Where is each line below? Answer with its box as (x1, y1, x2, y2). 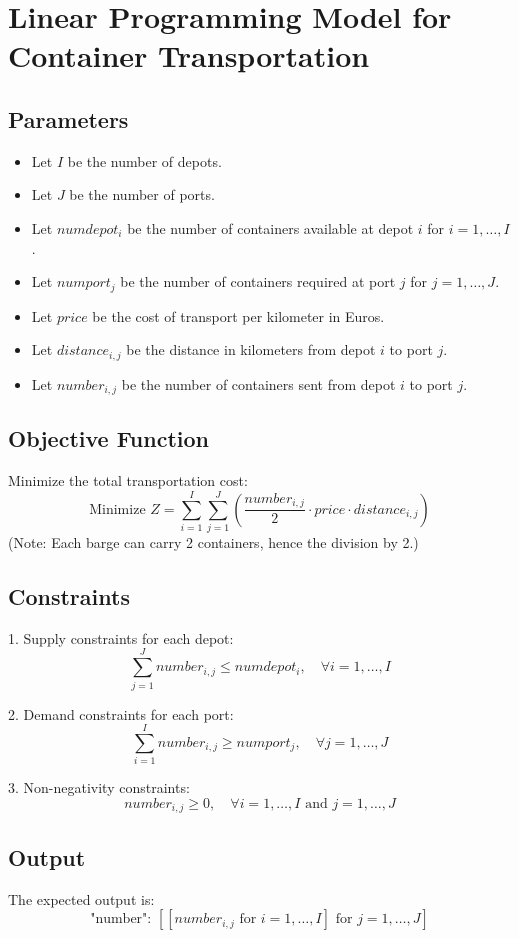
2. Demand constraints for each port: (8, 703, 234, 724)
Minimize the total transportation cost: (8, 470, 248, 491)
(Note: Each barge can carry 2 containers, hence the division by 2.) (8, 532, 419, 553)
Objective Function (8, 423, 210, 454)
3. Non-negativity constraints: (8, 777, 190, 798)
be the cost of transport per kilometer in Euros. (92, 305, 385, 326)
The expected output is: (8, 888, 155, 909)
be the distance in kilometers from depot (126, 339, 376, 360)
